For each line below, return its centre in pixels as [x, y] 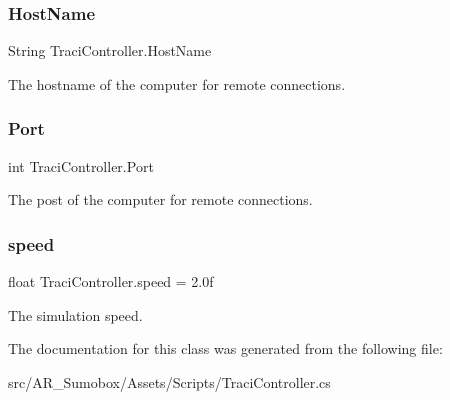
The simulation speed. [75, 314]
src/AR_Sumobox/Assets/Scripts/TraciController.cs [169, 381]
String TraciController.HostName [110, 50]
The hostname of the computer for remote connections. [177, 83]
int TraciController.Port [81, 165]
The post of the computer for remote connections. [160, 199]
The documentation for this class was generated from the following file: [225, 348]
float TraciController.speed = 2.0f [111, 281]
